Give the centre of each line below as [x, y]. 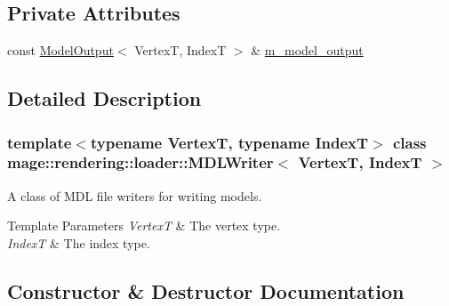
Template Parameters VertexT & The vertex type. [144, 225]
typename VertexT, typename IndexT [229, 142]
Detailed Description [104, 98]
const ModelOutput [60, 50]
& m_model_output [307, 50]
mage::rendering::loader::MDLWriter [140, 162]
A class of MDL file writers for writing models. [135, 195]
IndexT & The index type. [79, 242]
